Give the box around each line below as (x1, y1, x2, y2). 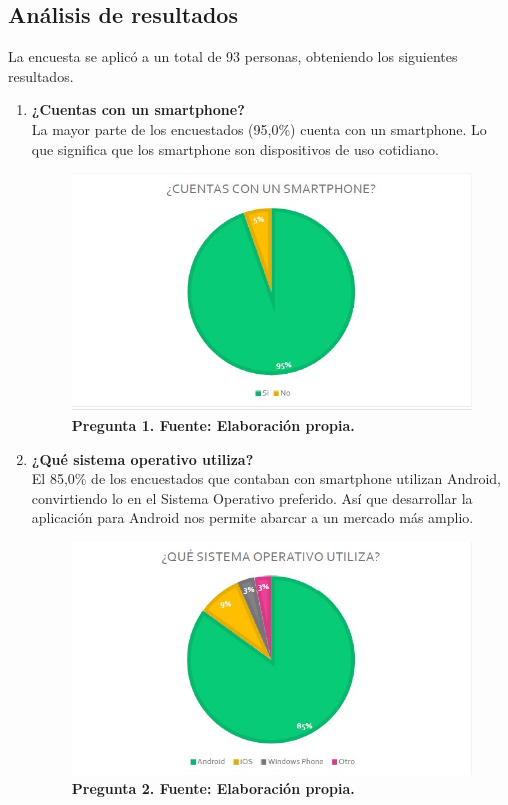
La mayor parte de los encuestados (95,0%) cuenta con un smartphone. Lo (31, 118, 487, 139)
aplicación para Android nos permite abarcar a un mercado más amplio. (31, 507, 474, 528)
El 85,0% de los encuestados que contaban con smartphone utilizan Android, (31, 468, 502, 489)
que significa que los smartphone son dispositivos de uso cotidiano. (31, 138, 439, 159)
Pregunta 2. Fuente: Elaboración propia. (71, 778, 355, 799)
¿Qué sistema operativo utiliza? (31, 448, 254, 469)
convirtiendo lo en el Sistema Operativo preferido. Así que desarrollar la (31, 487, 473, 508)
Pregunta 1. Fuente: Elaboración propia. (71, 415, 355, 436)
